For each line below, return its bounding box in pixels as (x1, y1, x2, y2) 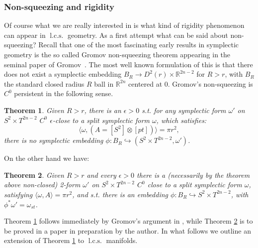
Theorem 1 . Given (4, 105, 64, 115)
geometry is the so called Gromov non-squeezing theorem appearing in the (4, 49, 231, 59)
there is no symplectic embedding (4, 135, 103, 145)
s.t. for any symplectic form (142, 105, 226, 115)
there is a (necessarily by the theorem (137, 169, 250, 180)
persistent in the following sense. (14, 88, 113, 99)
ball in (94, 78, 114, 89)
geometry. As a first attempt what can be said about (68, 29, 228, 40)
